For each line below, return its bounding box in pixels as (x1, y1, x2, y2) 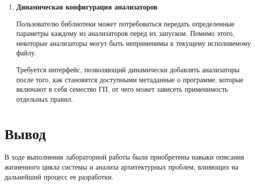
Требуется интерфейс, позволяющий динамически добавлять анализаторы (16, 64, 240, 74)
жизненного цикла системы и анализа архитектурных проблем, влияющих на (4, 162, 239, 172)
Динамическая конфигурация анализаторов (16, 1, 158, 11)
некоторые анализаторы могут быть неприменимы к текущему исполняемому (16, 37, 251, 48)
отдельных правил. (16, 93, 73, 104)
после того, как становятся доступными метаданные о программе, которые (16, 74, 244, 84)
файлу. (16, 47, 37, 58)
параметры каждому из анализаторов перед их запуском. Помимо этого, (16, 28, 235, 38)
